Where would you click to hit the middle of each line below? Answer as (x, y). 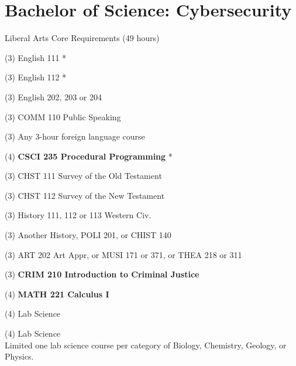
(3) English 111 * (36, 57)
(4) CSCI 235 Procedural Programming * (89, 156)
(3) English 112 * (36, 77)
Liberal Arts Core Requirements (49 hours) (82, 38)
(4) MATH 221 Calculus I (57, 294)
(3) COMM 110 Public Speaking (63, 116)
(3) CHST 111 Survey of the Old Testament (83, 176)
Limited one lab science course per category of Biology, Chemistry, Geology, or (146, 345)
